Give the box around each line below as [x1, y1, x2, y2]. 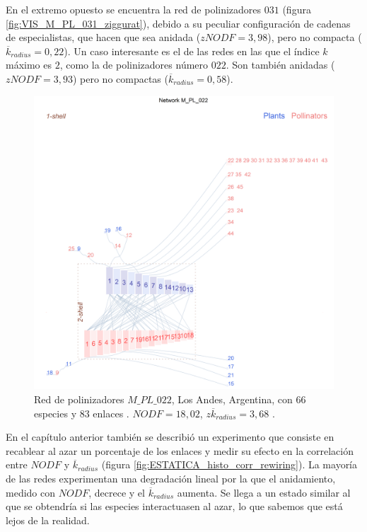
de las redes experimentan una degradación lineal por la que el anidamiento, [6, 471, 336, 486]
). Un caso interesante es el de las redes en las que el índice [64, 43, 320, 58]
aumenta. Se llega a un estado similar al [177, 485, 351, 499]
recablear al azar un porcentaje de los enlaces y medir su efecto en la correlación [6, 443, 354, 458]
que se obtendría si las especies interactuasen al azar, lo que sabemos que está [6, 499, 343, 514]
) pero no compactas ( [72, 71, 168, 86]
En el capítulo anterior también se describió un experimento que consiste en [6, 429, 334, 444]
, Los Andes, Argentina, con [171, 392, 293, 407]
